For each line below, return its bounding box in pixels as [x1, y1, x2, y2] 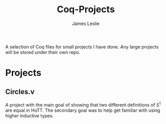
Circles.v [5, 87, 35, 96]
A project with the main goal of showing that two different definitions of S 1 [5, 101, 161, 108]
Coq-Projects [57, 4, 115, 15]
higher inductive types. [5, 112, 54, 118]
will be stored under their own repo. [5, 49, 81, 55]
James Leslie [72, 20, 100, 27]
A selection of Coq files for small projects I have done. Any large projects [5, 43, 159, 49]
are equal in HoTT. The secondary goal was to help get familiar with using [5, 107, 160, 113]
